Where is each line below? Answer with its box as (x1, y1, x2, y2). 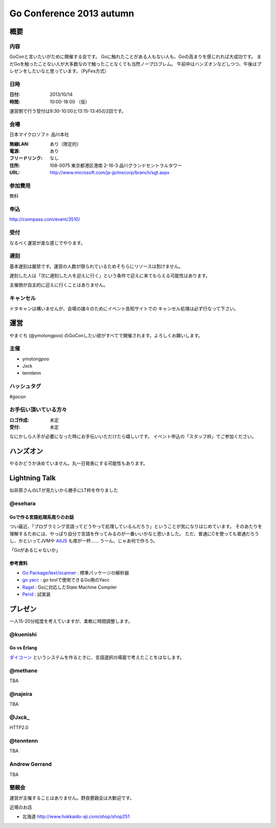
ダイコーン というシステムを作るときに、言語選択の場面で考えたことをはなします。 (9, 654, 185, 660)
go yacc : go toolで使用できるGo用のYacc (22, 577, 110, 583)
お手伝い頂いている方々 (9, 406, 67, 413)
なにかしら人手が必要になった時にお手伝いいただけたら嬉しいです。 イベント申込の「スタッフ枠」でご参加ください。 (9, 433, 257, 440)
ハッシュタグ (9, 383, 41, 390)
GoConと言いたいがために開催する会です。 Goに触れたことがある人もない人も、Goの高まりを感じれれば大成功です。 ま (9, 54, 262, 60)
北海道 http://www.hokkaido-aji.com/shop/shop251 (22, 814, 130, 820)
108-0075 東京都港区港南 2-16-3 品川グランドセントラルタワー (50, 162, 182, 169)
